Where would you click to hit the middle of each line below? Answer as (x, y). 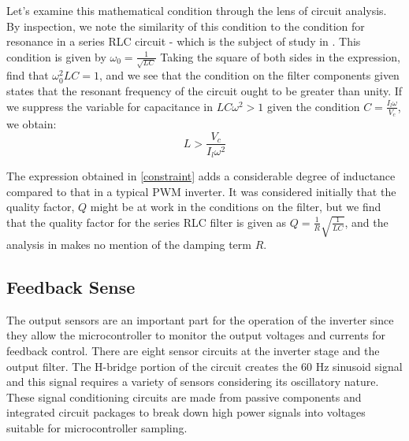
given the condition (314, 106)
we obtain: (32, 123)
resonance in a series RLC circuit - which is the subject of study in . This (184, 41)
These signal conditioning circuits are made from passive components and (184, 397)
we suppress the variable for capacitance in (110, 106)
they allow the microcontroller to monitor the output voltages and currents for (196, 335)
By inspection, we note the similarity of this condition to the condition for (186, 26)
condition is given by (56, 56)
